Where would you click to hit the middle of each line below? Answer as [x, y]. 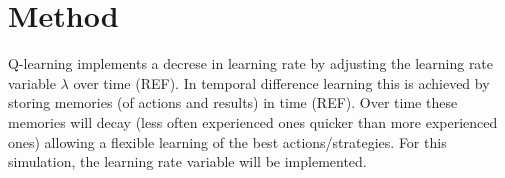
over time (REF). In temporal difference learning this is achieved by [281, 82]
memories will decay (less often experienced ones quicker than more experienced [253, 121]
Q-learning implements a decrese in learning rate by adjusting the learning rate [251, 63]
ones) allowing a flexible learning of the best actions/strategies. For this [227, 141]
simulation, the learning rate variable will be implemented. [187, 161]
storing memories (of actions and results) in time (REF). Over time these [233, 102]
